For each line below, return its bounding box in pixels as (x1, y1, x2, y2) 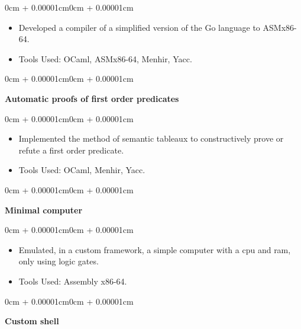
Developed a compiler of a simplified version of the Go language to (18, 21, 260, 33)
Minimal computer (5, 203, 83, 216)
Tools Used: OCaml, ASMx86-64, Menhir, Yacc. (18, 52, 192, 65)
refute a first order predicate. (18, 143, 124, 156)
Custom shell (5, 315, 59, 327)
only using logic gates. (18, 255, 99, 267)
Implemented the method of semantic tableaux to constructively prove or (18, 132, 284, 145)
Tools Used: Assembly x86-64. (18, 274, 127, 287)
